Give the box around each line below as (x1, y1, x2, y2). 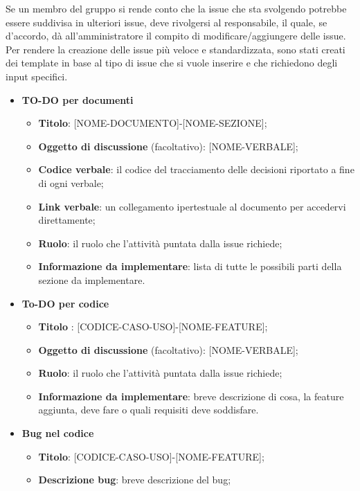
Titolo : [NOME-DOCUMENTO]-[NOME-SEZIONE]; (38, 116, 267, 130)
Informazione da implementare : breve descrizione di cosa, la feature (38, 389, 344, 403)
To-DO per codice (21, 296, 109, 310)
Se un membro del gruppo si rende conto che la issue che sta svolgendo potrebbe (6, 1, 347, 15)
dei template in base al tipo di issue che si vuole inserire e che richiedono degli (6, 55, 338, 70)
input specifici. (6, 69, 68, 83)
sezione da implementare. (38, 272, 145, 287)
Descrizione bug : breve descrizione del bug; (38, 472, 231, 487)
